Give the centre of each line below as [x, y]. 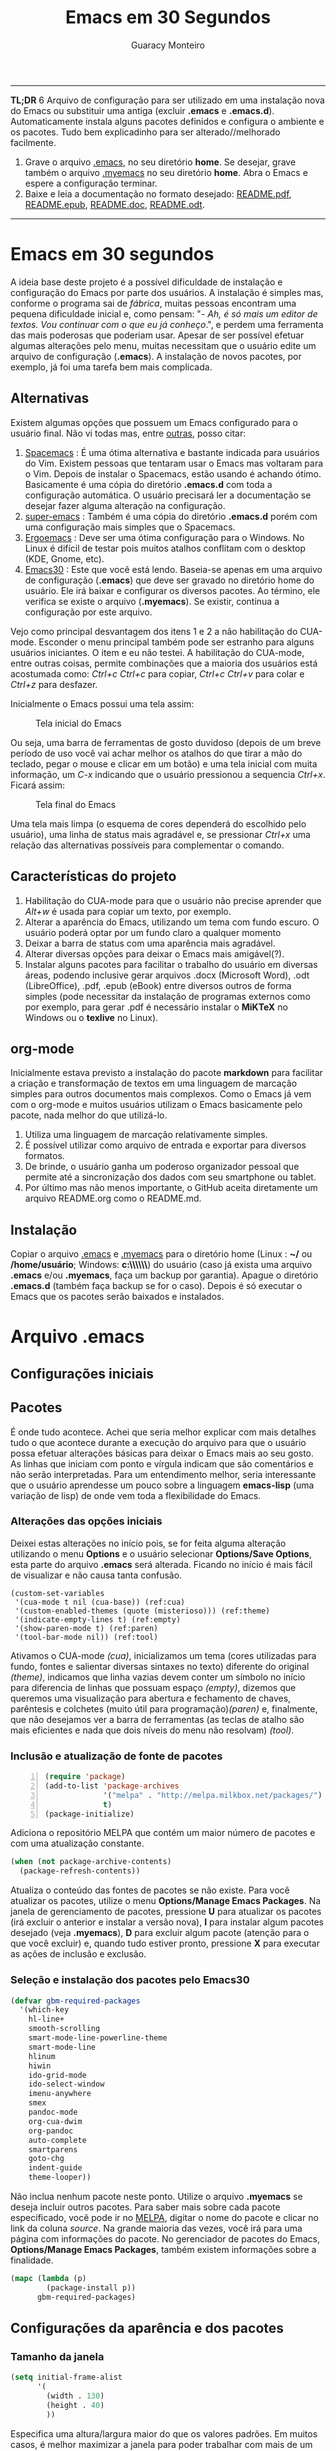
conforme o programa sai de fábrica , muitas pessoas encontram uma [153, 303]
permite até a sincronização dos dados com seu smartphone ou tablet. [170, 1177]
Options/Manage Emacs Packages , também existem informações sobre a [163, 2250]
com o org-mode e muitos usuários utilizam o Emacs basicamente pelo [156, 1105]
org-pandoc [51, 2131]
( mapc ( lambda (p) [48, 2279]
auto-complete [57, 2140]
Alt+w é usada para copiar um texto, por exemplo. [128, 911]
